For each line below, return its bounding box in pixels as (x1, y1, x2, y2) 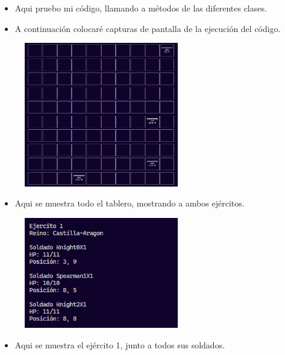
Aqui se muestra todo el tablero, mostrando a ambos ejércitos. (14, 197, 245, 209)
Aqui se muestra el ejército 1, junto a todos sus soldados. (14, 338, 225, 351)
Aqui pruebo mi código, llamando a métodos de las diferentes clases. (14, 2, 267, 14)
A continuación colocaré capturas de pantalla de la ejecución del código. (14, 22, 281, 34)
